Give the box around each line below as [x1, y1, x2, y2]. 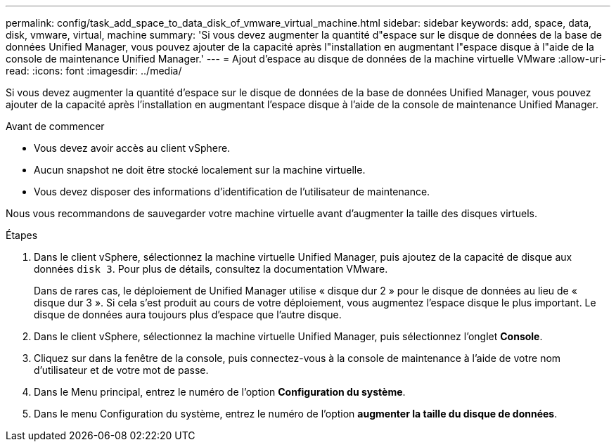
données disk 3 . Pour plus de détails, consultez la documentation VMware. [34, 263, 388, 275]
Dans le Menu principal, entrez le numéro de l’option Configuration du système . [34, 386, 406, 398]
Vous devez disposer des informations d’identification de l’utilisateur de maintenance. [34, 186, 430, 197]
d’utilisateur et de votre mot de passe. [34, 364, 209, 376]
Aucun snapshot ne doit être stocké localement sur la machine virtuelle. [34, 164, 366, 176]
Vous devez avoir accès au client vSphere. [34, 142, 231, 154]
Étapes [6, 229, 38, 241]
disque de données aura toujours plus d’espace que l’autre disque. [34, 309, 342, 320]
